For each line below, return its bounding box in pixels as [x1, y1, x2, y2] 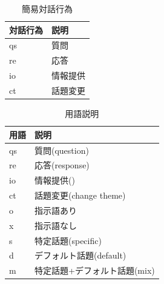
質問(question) [34, 144, 89, 156]
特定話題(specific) [34, 234, 102, 246]
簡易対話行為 [22, 2, 73, 15]
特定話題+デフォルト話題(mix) [34, 264, 155, 277]
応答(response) [34, 159, 90, 171]
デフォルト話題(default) [34, 249, 126, 262]
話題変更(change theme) [34, 189, 126, 202]
